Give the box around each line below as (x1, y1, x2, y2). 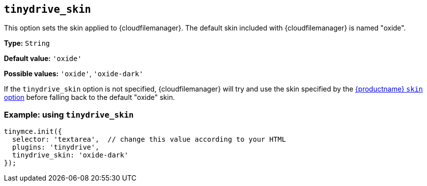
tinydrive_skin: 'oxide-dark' (12, 151, 128, 159)
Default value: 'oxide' (4, 54, 82, 63)
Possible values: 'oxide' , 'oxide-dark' (4, 69, 144, 78)
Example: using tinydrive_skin (4, 109, 134, 120)
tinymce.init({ (4, 127, 62, 136)
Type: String (4, 39, 50, 48)
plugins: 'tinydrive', (12, 143, 99, 152)
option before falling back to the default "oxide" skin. (4, 93, 175, 102)
